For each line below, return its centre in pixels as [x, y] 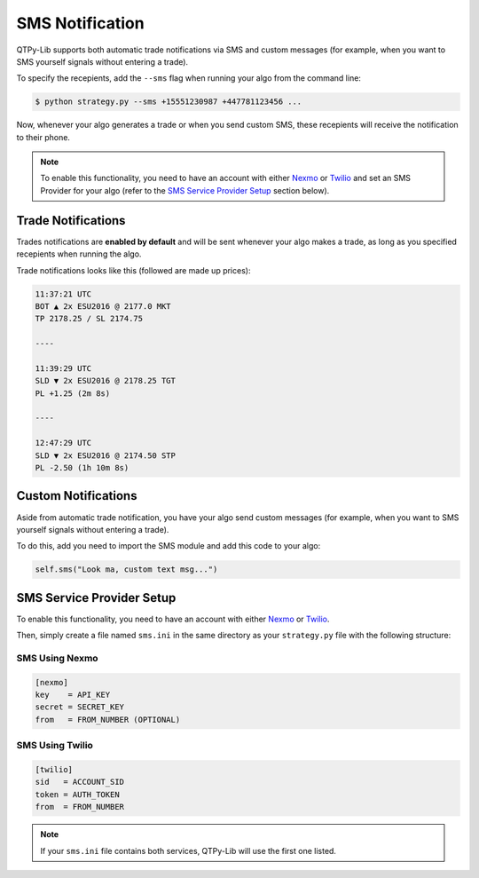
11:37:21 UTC [63, 294]
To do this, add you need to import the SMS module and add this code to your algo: [169, 546]
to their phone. [43, 137]
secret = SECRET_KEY [79, 707]
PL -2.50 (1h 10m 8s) [82, 467]
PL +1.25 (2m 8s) [73, 393]
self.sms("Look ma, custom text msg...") [126, 570]
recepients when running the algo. [79, 254]
